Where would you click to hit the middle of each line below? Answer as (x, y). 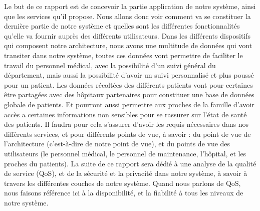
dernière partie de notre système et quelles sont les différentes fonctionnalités (122, 26)
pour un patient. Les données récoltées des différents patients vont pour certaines (128, 84)
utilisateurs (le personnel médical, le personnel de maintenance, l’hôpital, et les (125, 153)
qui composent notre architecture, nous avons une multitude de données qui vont (128, 45)
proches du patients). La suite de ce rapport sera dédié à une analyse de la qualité (130, 163)
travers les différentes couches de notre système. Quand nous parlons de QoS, (122, 183)
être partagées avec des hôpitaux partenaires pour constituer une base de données (129, 94)
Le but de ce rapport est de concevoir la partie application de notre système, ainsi (130, 6)
